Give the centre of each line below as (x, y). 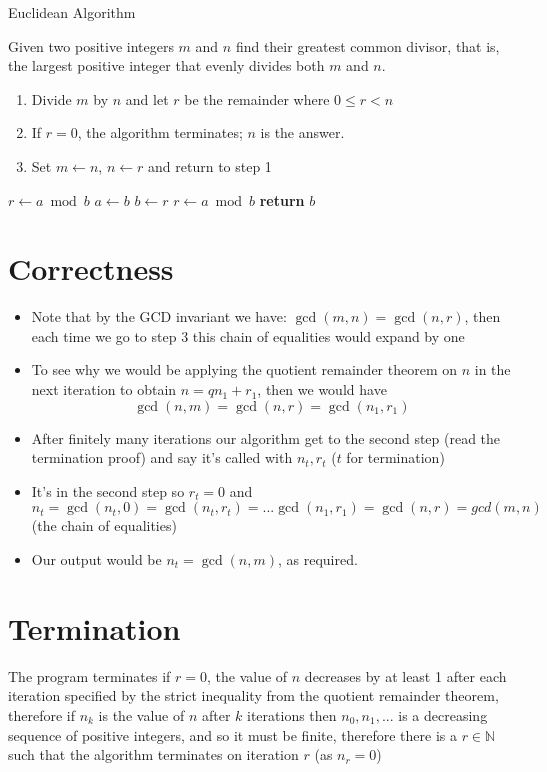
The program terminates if (89, 675)
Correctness (91, 268)
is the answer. (302, 132)
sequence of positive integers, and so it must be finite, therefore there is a (232, 734)
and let (147, 98)
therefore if (41, 714)
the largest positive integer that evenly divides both (166, 65)
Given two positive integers (91, 45)
